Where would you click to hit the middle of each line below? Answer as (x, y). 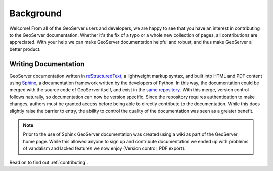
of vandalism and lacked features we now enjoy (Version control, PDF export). (104, 148)
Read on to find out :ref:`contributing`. (49, 162)
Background (35, 13)
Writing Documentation (47, 64)
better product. (25, 49)
